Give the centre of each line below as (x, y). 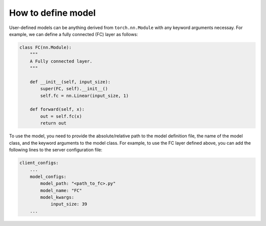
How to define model (52, 13)
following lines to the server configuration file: (56, 150)
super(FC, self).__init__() (74, 89)
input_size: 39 (69, 204)
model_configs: (48, 177)
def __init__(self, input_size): (70, 82)
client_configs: (39, 163)
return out (53, 123)
